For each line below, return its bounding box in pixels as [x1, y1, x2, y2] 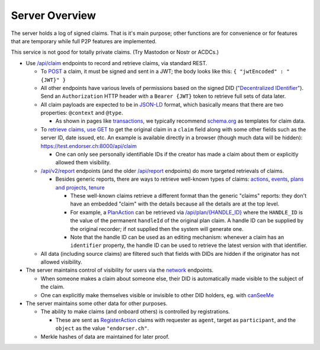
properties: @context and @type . [40, 110, 123, 117]
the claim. [40, 283, 65, 290]
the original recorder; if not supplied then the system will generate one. [70, 225, 244, 232]
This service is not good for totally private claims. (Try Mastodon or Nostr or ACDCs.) [11, 49, 219, 56]
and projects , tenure [55, 184, 105, 191]
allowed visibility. [40, 258, 82, 266]
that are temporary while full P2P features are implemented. [11, 37, 157, 44]
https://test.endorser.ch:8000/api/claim [40, 142, 137, 149]
